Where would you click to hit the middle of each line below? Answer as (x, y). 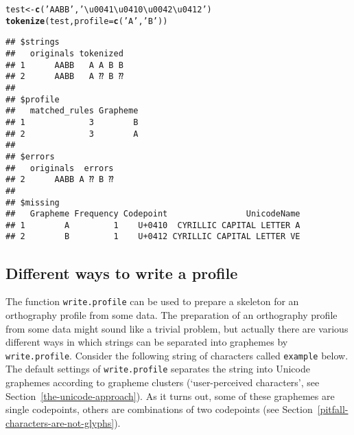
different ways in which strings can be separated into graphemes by (147, 342)
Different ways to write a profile (122, 272)
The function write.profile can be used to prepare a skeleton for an (152, 301)
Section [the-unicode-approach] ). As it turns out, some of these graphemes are (170, 395)
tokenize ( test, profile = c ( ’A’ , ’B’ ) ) (87, 21)
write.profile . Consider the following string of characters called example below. (177, 355)
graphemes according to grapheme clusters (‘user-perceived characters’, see (163, 382)
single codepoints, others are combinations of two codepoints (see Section (159, 409)
